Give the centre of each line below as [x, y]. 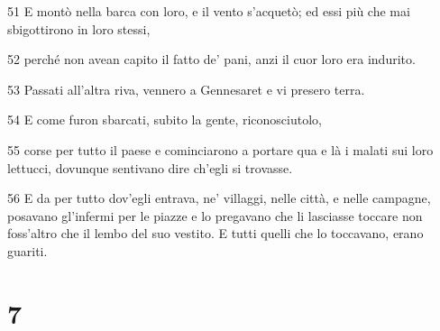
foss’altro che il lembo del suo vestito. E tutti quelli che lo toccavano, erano [215, 233]
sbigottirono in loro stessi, [79, 28]
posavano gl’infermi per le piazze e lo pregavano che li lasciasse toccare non [215, 215]
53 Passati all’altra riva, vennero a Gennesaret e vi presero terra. [186, 89]
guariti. [27, 250]
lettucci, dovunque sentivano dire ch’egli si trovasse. [150, 167]
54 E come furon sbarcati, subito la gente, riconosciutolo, [165, 120]
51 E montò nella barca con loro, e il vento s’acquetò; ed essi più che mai [209, 11]
